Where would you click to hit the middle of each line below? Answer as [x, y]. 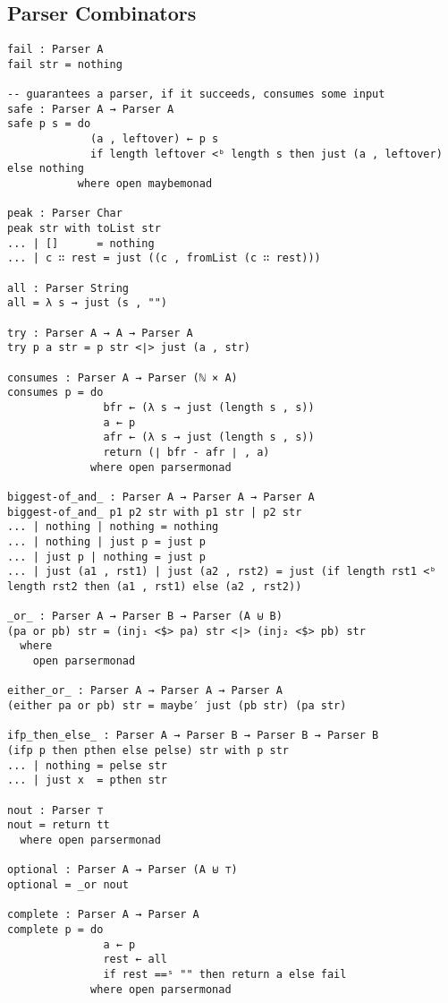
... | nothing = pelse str [87, 765]
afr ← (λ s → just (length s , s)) [209, 437]
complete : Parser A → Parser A [103, 915]
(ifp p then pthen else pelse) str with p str [148, 751]
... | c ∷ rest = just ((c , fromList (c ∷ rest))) [164, 258]
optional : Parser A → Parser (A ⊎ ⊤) [123, 870]
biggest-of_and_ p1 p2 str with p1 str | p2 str [155, 512]
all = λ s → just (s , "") [87, 303]
